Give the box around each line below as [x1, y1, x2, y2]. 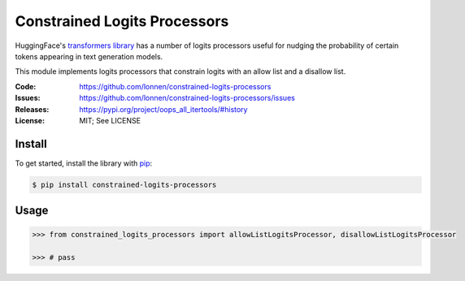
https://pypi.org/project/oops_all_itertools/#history [79, 104, 248, 114]
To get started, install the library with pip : [15, 158, 153, 168]
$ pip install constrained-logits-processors [32, 179, 217, 189]
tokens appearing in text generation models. [15, 51, 163, 61]
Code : [15, 81, 37, 91]
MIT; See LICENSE [79, 115, 141, 125]
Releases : [15, 104, 50, 114]
